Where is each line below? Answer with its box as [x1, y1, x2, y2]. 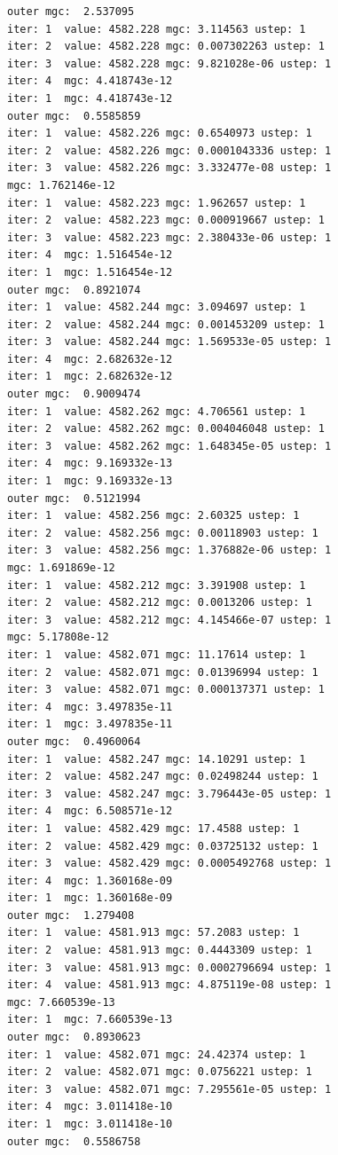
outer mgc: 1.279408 [7, 908, 135, 922]
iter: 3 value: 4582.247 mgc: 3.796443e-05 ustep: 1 [7, 787, 332, 800]
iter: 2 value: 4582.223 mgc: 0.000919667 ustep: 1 [7, 214, 325, 227]
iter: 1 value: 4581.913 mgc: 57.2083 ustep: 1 [7, 926, 300, 939]
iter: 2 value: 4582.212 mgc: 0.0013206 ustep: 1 [7, 596, 312, 609]
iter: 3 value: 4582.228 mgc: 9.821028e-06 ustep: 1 [7, 57, 332, 70]
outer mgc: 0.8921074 [7, 283, 141, 296]
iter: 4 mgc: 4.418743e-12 [7, 75, 173, 88]
